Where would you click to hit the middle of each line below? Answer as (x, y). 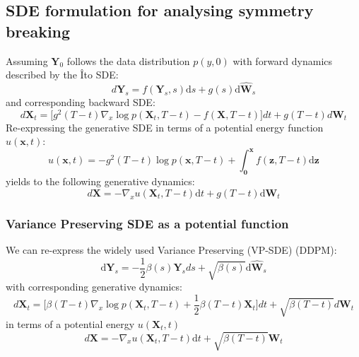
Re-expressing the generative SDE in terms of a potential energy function (165, 127)
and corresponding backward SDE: (81, 102)
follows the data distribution (128, 60)
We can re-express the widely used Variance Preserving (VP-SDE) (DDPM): (171, 249)
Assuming (27, 60)
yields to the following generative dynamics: (100, 181)
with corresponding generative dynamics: (94, 287)
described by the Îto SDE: (62, 75)
